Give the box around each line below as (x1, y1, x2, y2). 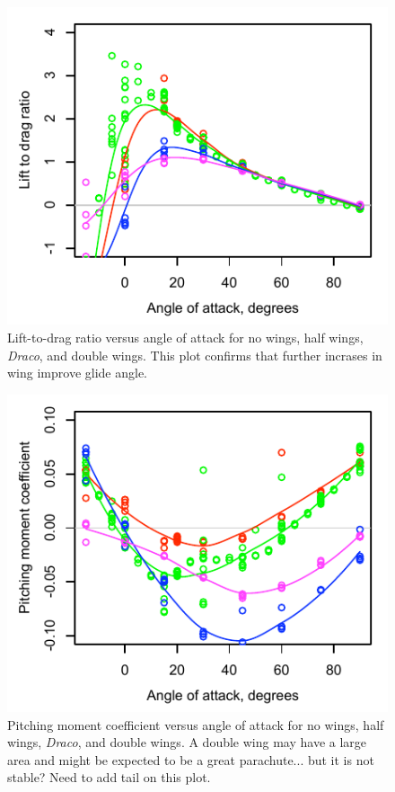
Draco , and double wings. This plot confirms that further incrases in (7, 345, 382, 364)
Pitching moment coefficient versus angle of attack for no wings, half (7, 715, 384, 734)
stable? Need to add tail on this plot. (7, 768, 211, 787)
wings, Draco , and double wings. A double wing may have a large (7, 733, 367, 752)
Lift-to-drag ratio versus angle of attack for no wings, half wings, (7, 327, 364, 346)
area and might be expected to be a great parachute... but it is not (7, 750, 374, 769)
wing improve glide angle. (7, 363, 147, 382)
